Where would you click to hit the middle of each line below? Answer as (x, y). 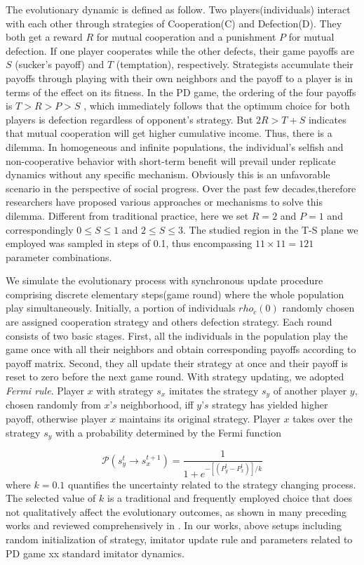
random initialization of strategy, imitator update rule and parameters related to (179, 539)
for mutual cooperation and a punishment (186, 37)
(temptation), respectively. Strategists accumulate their (235, 64)
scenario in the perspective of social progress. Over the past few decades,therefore (181, 188)
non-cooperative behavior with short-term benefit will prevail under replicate (171, 160)
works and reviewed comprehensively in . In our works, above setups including (174, 525)
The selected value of (51, 498)
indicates (327, 119)
